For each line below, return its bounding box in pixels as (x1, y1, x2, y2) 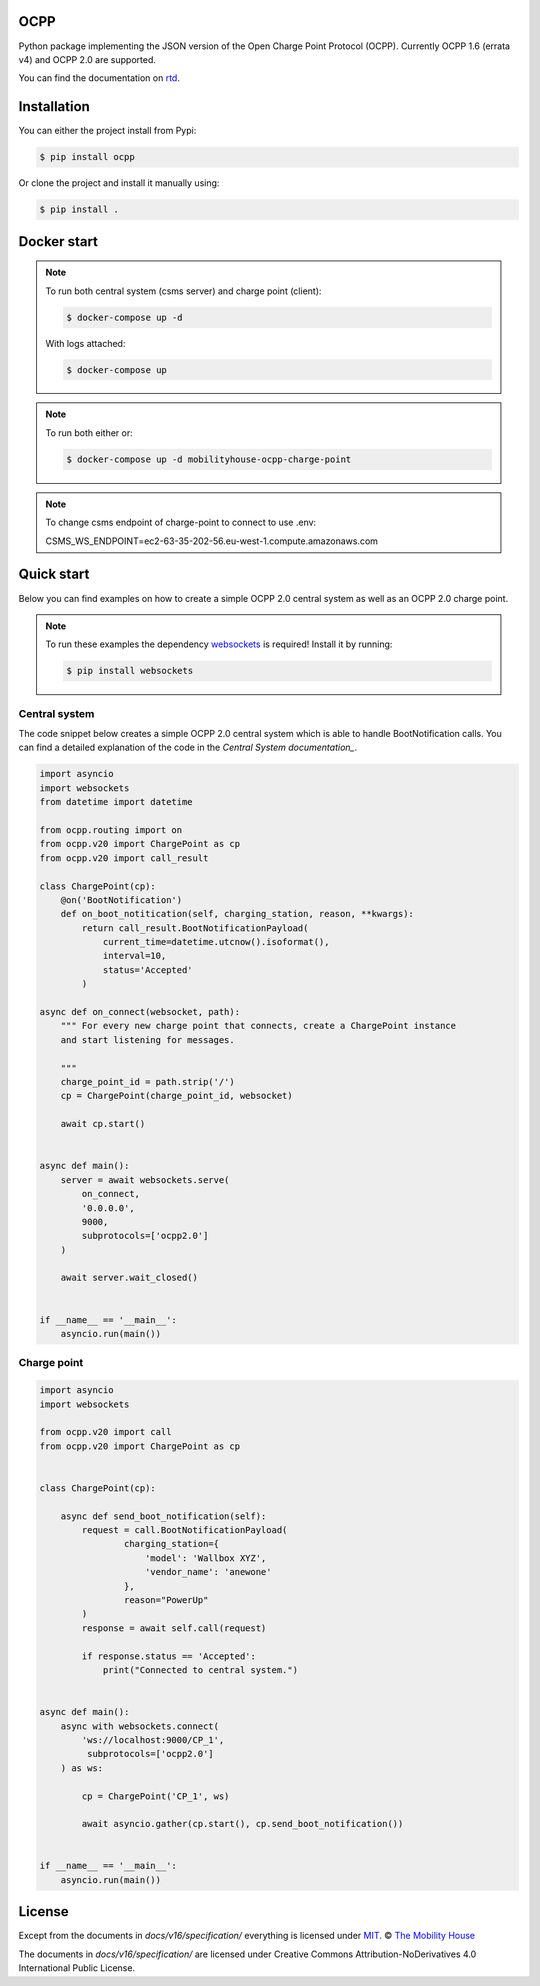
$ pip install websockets (66, 665, 194, 677)
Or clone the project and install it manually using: (18, 177, 220, 189)
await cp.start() (60, 1118, 146, 1130)
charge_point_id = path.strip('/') (60, 1076, 235, 1087)
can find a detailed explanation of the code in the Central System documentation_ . (18, 741, 358, 754)
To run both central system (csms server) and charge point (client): (45, 285, 322, 297)
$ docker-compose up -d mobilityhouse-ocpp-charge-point (66, 453, 352, 465)
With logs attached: (45, 337, 126, 349)
